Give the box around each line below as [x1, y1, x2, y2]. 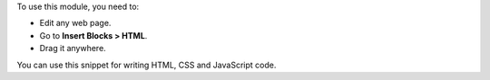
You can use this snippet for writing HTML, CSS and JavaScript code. [16, 59, 277, 70]
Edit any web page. [39, 18, 112, 29]
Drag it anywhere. [39, 43, 106, 54]
